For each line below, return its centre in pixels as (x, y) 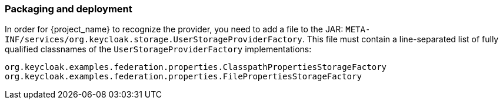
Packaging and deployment (69, 9)
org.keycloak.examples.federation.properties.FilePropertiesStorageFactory (183, 77)
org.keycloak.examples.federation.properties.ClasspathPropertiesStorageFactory (196, 67)
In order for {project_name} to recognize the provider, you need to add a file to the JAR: (174, 29)
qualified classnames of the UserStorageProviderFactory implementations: (158, 49)
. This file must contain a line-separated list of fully (400, 39)
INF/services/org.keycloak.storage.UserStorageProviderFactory (154, 40)
